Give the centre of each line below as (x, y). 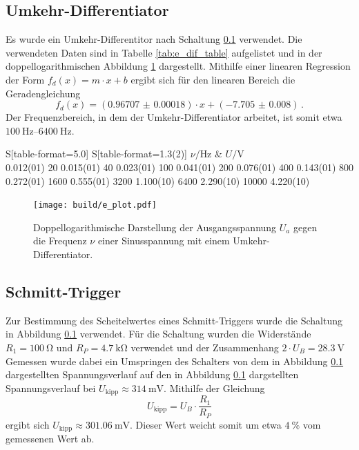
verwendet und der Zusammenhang (205, 347)
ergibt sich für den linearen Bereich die (213, 79)
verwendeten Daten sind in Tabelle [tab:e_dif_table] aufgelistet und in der (164, 52)
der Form (25, 79)
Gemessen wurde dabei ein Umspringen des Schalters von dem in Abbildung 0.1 (175, 361)
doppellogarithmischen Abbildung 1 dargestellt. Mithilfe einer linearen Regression (178, 66)
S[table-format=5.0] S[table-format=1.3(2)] (97, 154)
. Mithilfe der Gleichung (214, 388)
